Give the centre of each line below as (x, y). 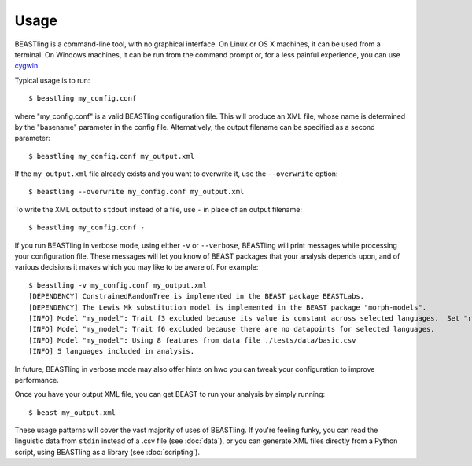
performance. (37, 380)
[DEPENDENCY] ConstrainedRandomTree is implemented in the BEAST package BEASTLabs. (197, 296)
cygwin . (28, 66)
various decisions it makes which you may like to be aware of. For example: (136, 267)
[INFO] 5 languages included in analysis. (112, 351)
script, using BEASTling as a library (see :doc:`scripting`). (107, 452)
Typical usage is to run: (52, 80)
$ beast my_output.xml (72, 412)
